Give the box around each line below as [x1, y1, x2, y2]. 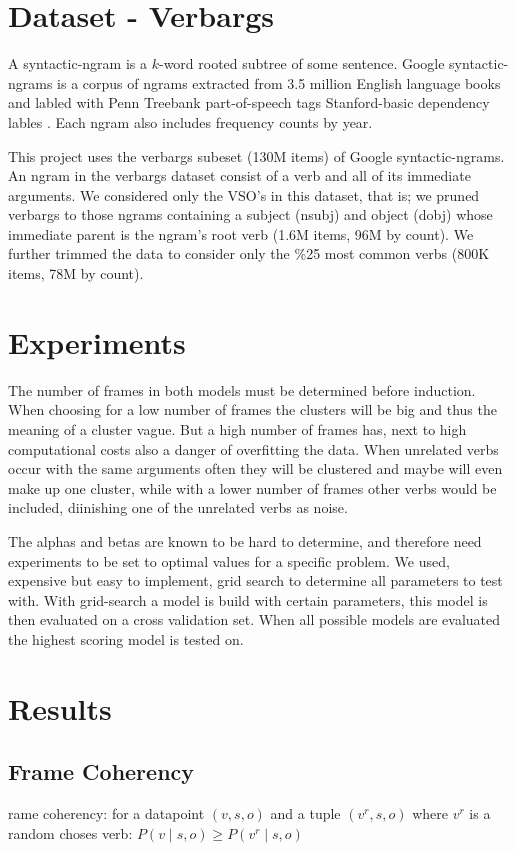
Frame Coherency [8, 756, 195, 787]
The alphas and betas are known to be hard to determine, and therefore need [8, 530, 482, 551]
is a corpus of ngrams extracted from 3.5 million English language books [57, 72, 501, 93]
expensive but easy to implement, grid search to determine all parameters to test [8, 570, 503, 591]
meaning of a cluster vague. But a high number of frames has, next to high [8, 418, 467, 439]
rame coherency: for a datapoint [8, 803, 205, 824]
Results [8, 687, 112, 728]
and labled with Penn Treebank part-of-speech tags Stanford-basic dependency [8, 92, 490, 113]
